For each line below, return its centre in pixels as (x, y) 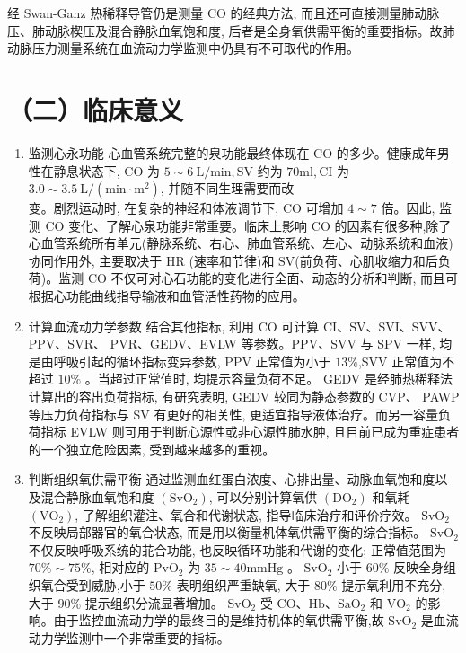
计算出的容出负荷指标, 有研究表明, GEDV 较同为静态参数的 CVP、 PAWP (244, 397)
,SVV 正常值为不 (406, 361)
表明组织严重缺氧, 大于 (243, 584)
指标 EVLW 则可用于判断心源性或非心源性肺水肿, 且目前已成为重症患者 (250, 432)
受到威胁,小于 (106, 584)
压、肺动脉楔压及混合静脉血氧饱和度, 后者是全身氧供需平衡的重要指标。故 (225, 30)
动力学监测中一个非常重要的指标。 (129, 637)
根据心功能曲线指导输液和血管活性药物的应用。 (167, 296)
